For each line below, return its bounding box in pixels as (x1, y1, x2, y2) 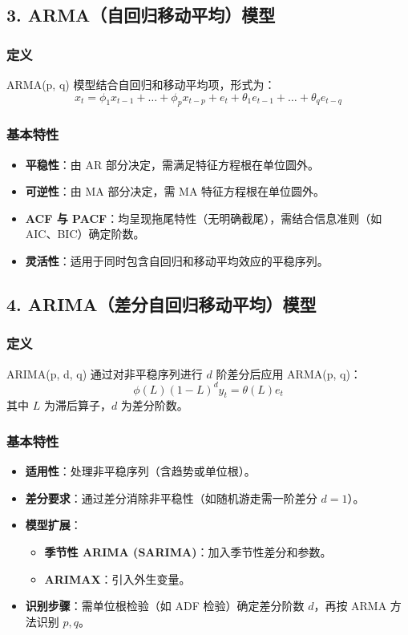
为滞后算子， (43, 397, 111, 414)
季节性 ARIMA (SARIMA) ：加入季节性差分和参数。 (44, 544, 332, 560)
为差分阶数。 (120, 397, 188, 414)
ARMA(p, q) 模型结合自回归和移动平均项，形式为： (6, 76, 276, 92)
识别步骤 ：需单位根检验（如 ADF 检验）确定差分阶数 (25, 597, 305, 614)
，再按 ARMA (313, 597, 387, 614)
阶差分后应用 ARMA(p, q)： (216, 365, 362, 382)
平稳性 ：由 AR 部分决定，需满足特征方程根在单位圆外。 (25, 156, 319, 172)
